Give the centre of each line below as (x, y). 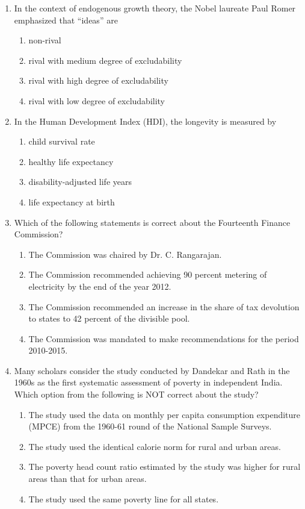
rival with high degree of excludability (98, 80)
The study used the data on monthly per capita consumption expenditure (165, 414)
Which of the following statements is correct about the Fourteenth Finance (152, 222)
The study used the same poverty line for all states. (124, 498)
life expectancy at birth (72, 201)
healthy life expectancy (71, 161)
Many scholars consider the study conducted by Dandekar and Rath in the (152, 370)
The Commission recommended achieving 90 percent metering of (148, 274)
